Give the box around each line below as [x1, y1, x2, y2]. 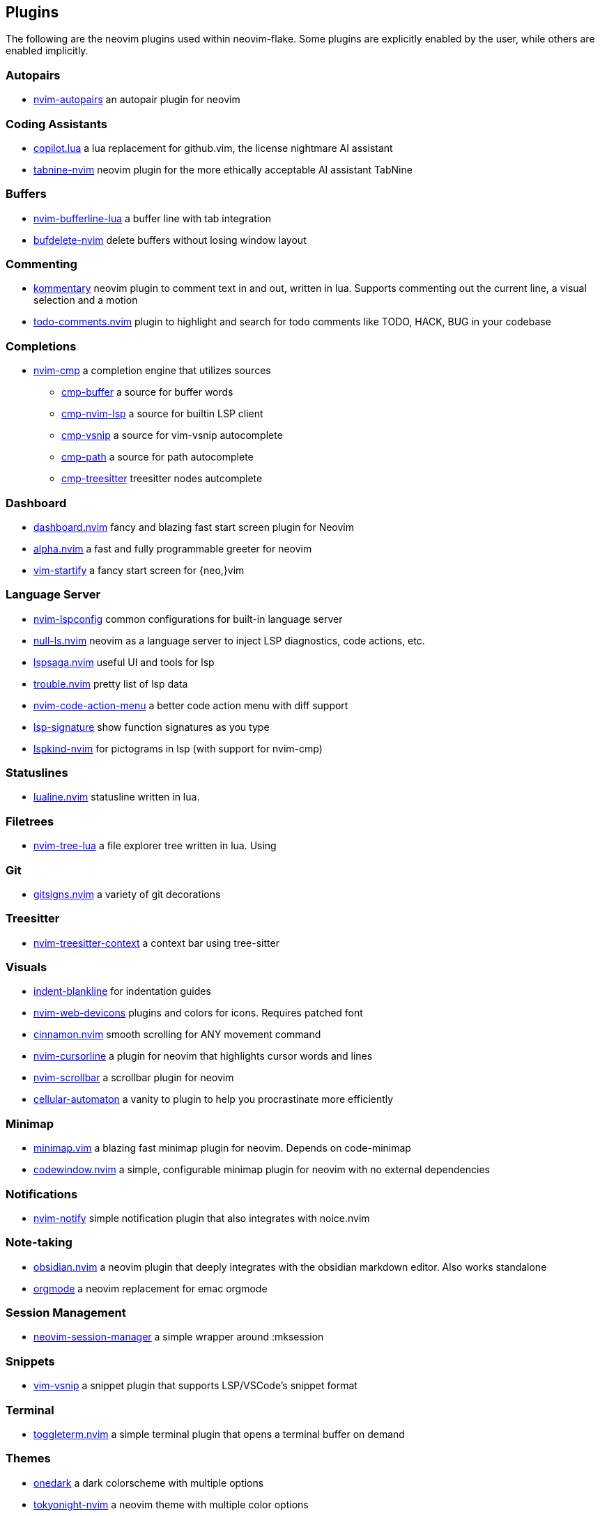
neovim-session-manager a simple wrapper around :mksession [33, 1331, 324, 1343]
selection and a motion [33, 294, 138, 307]
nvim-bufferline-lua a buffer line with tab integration [33, 212, 271, 224]
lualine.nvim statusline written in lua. [33, 791, 200, 803]
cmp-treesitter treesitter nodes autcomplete [61, 472, 263, 485]
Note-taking [6, 1235, 72, 1250]
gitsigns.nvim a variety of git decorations [33, 888, 221, 900]
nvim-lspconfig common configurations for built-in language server [33, 612, 343, 625]
